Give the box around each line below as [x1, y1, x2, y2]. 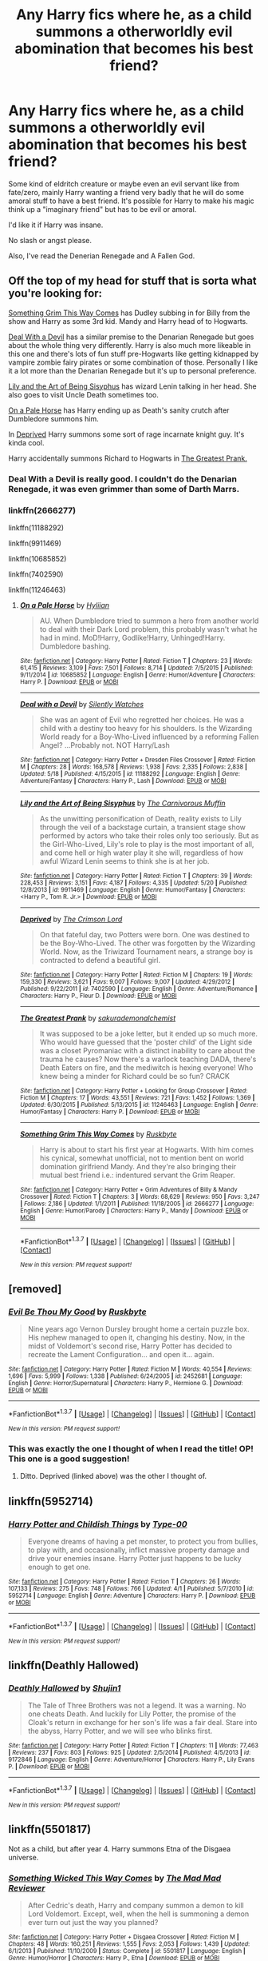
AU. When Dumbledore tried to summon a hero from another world [39, 616, 259, 625]
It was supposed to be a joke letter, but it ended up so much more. [39, 1028, 258, 1038]
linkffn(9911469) [8, 538, 62, 548]
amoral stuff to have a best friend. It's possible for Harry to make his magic [8, 196, 254, 206]
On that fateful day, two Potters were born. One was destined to [39, 929, 250, 939]
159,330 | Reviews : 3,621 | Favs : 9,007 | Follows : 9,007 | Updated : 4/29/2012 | [19, 977, 235, 985]
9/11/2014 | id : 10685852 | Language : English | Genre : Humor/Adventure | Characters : [19, 670, 256, 679]
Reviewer [8, 1882, 45, 1893]
